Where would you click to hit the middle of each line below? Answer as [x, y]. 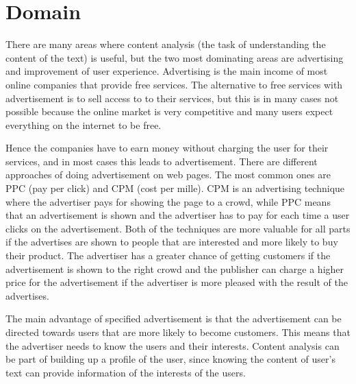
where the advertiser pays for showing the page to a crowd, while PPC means [168, 201]
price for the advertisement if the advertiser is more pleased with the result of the [177, 282]
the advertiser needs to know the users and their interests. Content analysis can [173, 345]
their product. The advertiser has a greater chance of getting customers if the [168, 255]
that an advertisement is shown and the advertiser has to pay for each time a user [178, 215]
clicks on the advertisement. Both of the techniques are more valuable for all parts [178, 228]
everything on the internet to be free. [84, 124]
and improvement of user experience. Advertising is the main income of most [167, 71]
